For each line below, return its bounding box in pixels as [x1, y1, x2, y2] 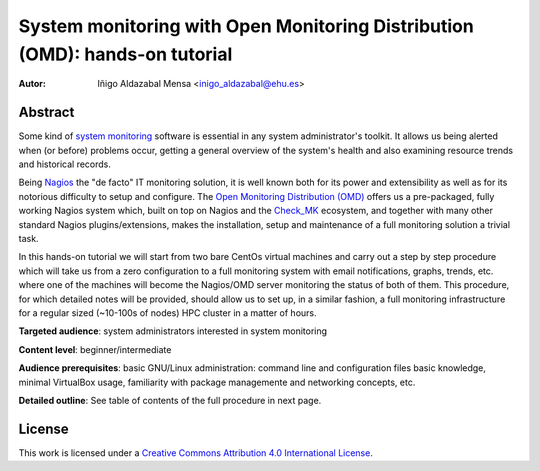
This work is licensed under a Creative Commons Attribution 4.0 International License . [18, 446, 374, 459]
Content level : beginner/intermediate [18, 343, 172, 355]
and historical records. [18, 158, 112, 170]
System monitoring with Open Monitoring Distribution [18, 15, 474, 37]
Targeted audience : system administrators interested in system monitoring [18, 325, 328, 337]
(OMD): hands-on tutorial [18, 43, 233, 65]
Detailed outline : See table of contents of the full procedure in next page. [18, 394, 322, 406]
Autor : [18, 78, 47, 90]
